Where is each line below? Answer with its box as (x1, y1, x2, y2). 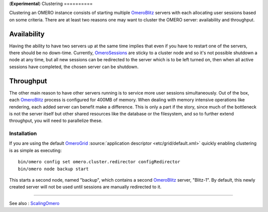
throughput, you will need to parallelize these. (9, 117, 103, 124)
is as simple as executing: (9, 147, 62, 153)
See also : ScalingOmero (9, 200, 60, 206)
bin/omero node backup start (18, 166, 89, 172)
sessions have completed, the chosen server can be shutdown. (9, 64, 139, 70)
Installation (9, 130, 37, 137)
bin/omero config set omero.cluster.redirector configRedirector (18, 159, 181, 165)
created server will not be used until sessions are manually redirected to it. (9, 184, 162, 190)
